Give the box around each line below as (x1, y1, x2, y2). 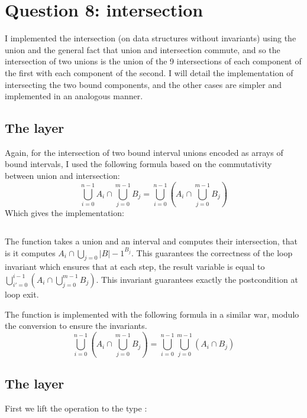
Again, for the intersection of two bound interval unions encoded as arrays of (5, 146, 283, 158)
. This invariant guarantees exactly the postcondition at (96, 273, 298, 285)
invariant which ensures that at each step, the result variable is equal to (5, 260, 265, 273)
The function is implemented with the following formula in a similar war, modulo (5, 308, 299, 320)
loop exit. (5, 288, 39, 300)
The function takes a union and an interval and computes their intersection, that (5, 234, 298, 247)
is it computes (5, 246, 56, 259)
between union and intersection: (5, 169, 120, 182)
